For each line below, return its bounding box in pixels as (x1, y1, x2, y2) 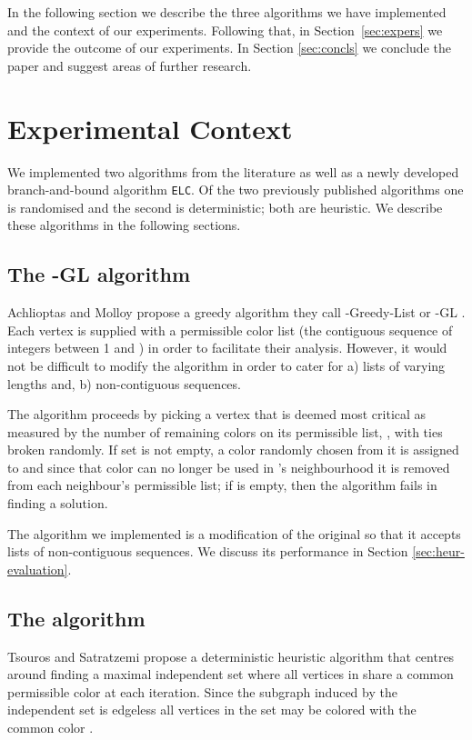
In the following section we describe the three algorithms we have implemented (7, 3, 447, 21)
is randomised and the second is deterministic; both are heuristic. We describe (7, 197, 443, 216)
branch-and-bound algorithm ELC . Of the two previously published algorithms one (7, 180, 464, 199)
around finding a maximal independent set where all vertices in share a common (7, 665, 454, 684)
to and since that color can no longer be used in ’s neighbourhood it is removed (7, 457, 450, 476)
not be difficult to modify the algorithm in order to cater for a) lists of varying (7, 355, 446, 375)
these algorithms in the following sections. (7, 215, 241, 235)
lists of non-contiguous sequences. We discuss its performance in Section (7, 542, 408, 561)
